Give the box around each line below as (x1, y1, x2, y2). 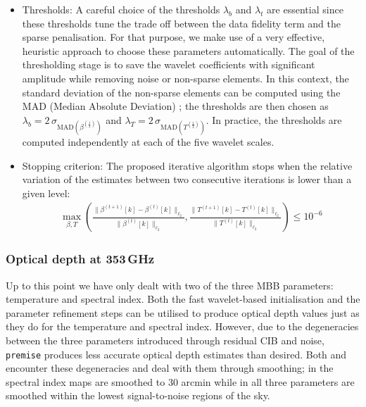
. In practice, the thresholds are (206, 112, 342, 127)
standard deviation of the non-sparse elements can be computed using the (22, 84, 341, 99)
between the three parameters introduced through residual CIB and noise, (6, 332, 324, 347)
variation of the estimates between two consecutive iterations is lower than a (22, 172, 352, 187)
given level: (22, 185, 70, 200)
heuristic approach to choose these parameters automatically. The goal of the (22, 43, 355, 58)
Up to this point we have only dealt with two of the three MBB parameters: (6, 277, 334, 292)
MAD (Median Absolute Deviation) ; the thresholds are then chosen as (22, 99, 329, 113)
